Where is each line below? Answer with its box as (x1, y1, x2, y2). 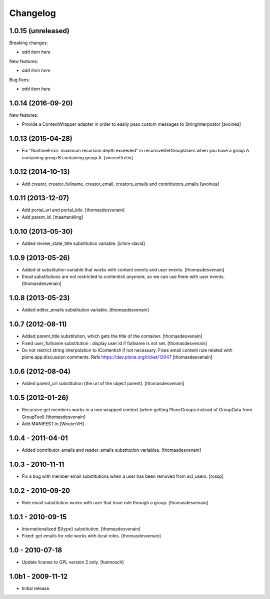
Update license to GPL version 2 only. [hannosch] (21, 559, 124, 565)
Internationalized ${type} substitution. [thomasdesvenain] (21, 526, 141, 532)
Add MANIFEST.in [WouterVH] (21, 421, 84, 427)
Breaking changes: (9, 40, 48, 46)
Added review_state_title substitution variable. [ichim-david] (21, 240, 145, 246)
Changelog (9, 8, 56, 19)
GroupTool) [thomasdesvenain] (21, 414, 86, 420)
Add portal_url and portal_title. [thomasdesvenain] (21, 207, 125, 213)
